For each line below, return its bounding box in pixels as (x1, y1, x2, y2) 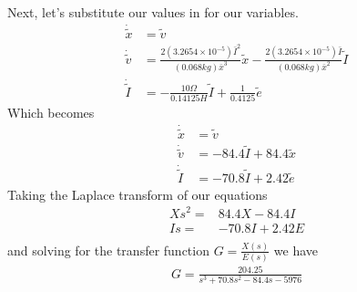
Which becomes (7, 102, 95, 121)
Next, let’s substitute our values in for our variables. (7, 3, 299, 21)
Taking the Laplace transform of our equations (7, 184, 268, 203)
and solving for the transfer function (7, 240, 209, 259)
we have (273, 240, 319, 259)
